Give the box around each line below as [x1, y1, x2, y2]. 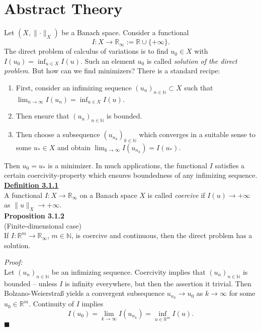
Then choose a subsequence [16, 129, 100, 140]
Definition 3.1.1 [4, 180, 59, 190]
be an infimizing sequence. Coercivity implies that [51, 267, 206, 277]
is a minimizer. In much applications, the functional [48, 160, 208, 170]
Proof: [4, 257, 23, 267]
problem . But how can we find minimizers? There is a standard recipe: [4, 65, 220, 76]
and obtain [57, 142, 91, 152]
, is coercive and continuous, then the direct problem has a [71, 230, 252, 241]
